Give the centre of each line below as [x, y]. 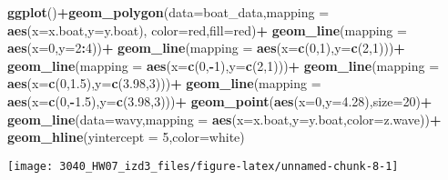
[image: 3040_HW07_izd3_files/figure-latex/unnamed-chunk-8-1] [203, 166]
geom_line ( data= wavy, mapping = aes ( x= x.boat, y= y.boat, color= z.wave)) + [224, 119]
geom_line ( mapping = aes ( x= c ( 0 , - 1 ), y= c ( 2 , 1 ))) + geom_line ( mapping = [224, 65]
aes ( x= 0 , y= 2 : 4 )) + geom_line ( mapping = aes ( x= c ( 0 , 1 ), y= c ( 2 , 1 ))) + [206, 48]
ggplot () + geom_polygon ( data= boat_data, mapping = [168, 12]
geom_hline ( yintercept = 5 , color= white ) [126, 137]
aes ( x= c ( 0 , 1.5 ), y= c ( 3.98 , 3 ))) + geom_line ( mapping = [164, 83]
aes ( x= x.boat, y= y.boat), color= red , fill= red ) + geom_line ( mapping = [207, 30]
